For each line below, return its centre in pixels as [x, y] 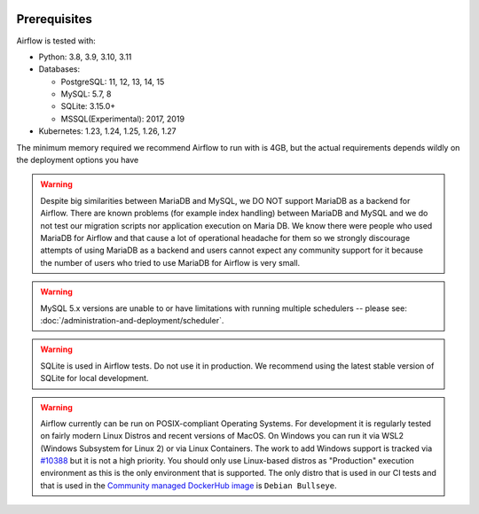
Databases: [59, 69]
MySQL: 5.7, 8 [86, 94]
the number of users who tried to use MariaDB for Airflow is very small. [170, 262]
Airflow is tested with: [56, 41]
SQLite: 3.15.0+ [88, 106]
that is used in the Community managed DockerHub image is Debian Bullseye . [188, 485]
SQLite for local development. [94, 378]
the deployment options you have [78, 160]
